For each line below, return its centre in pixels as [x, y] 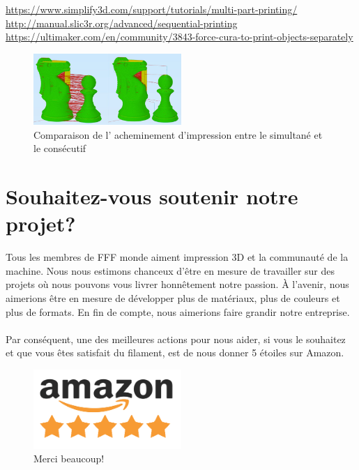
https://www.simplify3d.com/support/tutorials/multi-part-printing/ [152, 9]
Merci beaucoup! [69, 458]
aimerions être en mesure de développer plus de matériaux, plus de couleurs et [173, 297]
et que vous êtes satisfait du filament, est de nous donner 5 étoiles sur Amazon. [175, 352]
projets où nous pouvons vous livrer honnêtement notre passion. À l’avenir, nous [177, 284]
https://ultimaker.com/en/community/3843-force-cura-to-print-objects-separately [179, 37]
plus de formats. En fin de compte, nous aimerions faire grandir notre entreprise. [178, 311]
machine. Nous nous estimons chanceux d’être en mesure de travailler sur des [170, 270]
